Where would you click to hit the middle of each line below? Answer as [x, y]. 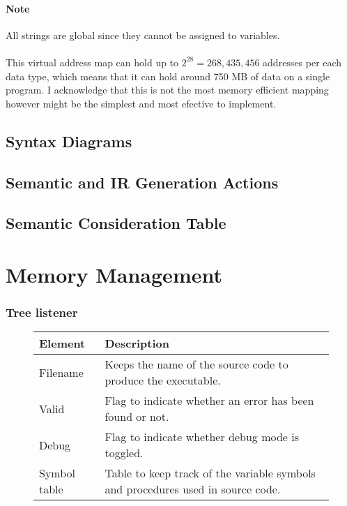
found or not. [137, 417]
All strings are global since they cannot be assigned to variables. [143, 35]
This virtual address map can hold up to [92, 62]
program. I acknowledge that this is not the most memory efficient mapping [167, 90]
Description [137, 343]
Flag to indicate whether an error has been [209, 401]
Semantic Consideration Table [116, 223]
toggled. [124, 453]
